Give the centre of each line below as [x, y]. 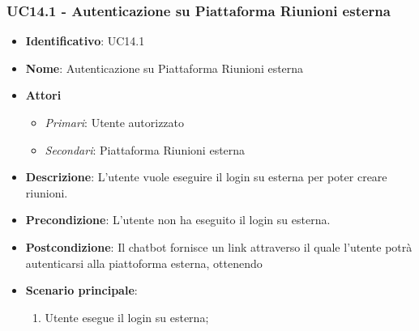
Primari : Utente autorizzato [115, 122]
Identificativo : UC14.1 [85, 41]
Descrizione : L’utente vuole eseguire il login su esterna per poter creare [206, 177]
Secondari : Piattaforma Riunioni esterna [145, 149]
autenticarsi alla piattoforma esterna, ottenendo [144, 263]
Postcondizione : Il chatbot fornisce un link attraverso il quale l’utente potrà [219, 246]
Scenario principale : [81, 290]
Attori [43, 95]
